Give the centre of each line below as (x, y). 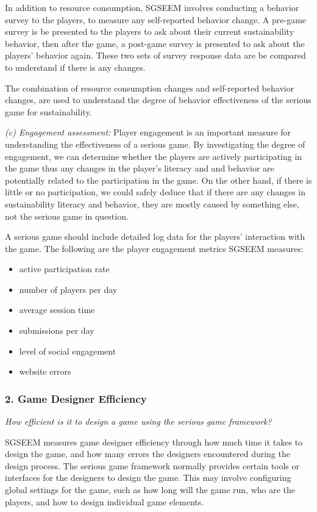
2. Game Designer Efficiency (76, 398)
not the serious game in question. (67, 216)
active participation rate (64, 269)
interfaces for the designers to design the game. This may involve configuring (148, 478)
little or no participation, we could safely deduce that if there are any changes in (155, 192)
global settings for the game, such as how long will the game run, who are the (150, 490)
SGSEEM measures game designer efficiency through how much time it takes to (154, 442)
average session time (57, 310)
